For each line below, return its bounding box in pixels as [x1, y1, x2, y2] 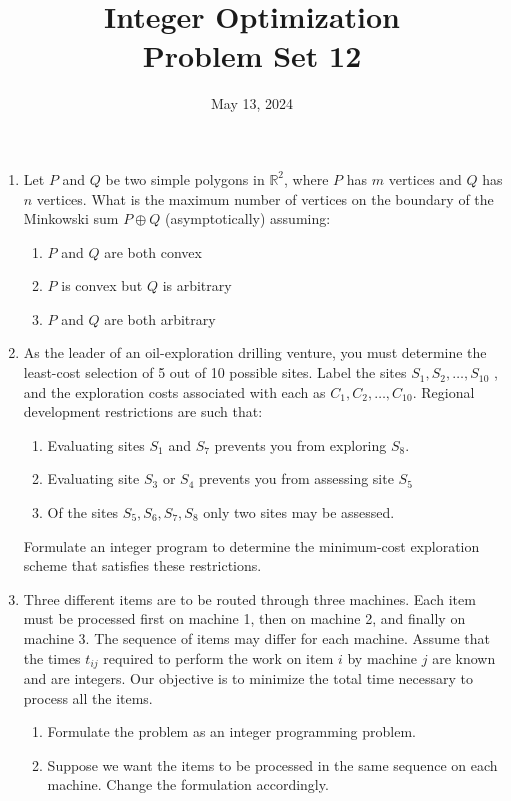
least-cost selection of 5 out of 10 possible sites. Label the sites [23, 362, 407, 383]
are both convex [104, 241, 202, 262]
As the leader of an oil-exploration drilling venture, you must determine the [23, 342, 487, 363]
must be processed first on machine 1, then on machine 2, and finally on [23, 608, 466, 629]
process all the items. [23, 687, 153, 708]
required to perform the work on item [103, 647, 334, 668]
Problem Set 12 [142, 35, 362, 76]
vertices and [388, 168, 462, 189]
